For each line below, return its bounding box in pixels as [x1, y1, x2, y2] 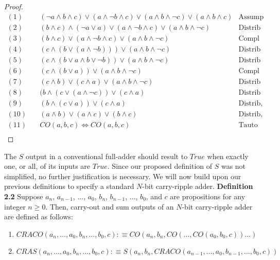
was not [221, 161, 246, 171]
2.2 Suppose [4, 190, 43, 201]
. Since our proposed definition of [107, 161, 213, 171]
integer [4, 201, 26, 212]
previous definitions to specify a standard [4, 181, 134, 192]
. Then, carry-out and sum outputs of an [45, 201, 174, 212]
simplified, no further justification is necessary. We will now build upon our [4, 170, 241, 181]
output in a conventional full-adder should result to [26, 150, 188, 161]
